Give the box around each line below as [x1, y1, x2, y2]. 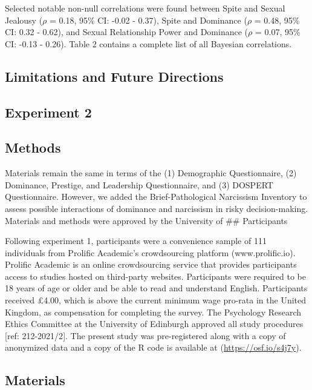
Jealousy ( [5, 13, 43, 26]
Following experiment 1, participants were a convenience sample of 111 [5, 234, 267, 247]
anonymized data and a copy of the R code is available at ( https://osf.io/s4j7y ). [5, 341, 302, 354]
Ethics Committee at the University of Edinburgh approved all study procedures [5, 317, 304, 330]
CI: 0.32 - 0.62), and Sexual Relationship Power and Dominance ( [5, 25, 249, 38]
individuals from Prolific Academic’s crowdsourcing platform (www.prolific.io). [5, 246, 296, 259]
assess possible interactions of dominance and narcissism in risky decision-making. [5, 202, 308, 214]
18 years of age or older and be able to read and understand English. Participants [5, 282, 308, 294]
